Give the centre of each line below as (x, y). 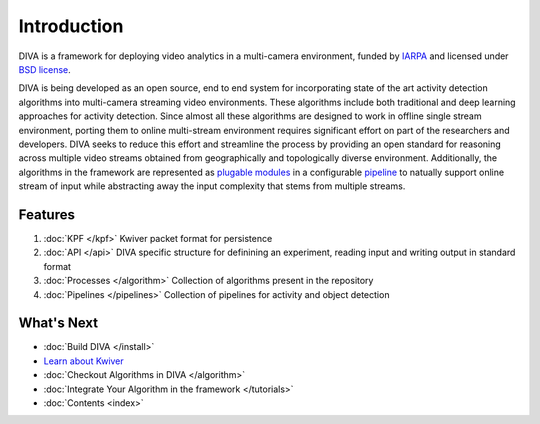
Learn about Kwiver (83, 361)
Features (46, 214)
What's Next (58, 323)
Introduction (71, 26)
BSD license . (44, 69)
